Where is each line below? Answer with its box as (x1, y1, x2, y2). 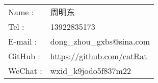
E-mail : (8, 35, 37, 47)
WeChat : (8, 65, 42, 76)
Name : (8, 6, 34, 18)
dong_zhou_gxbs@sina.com (50, 35, 150, 47)
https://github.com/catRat (50, 50, 147, 62)
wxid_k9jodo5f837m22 (50, 65, 131, 76)
